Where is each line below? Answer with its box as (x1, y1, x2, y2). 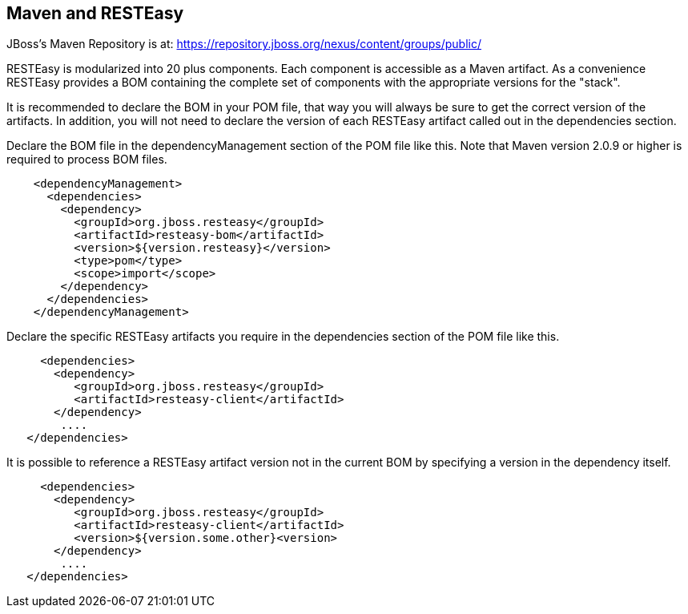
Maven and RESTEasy (6, 3, 184, 23)
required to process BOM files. (6, 152, 167, 167)
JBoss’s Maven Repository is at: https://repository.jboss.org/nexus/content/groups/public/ (6, 37, 481, 51)
